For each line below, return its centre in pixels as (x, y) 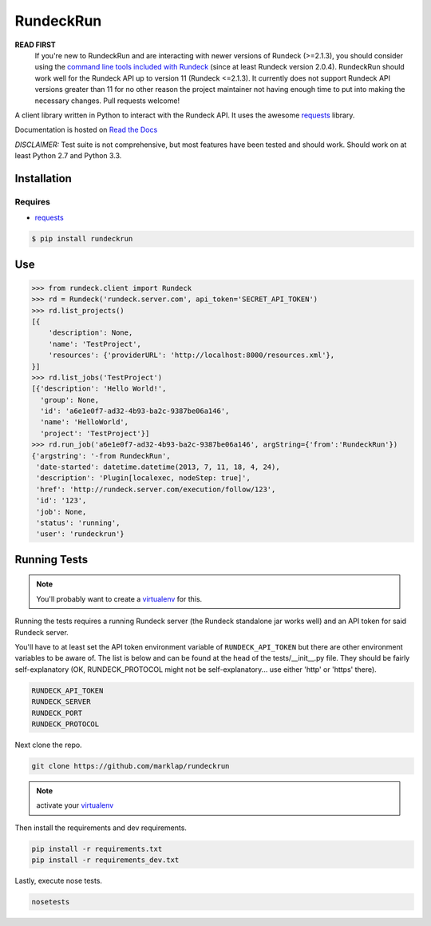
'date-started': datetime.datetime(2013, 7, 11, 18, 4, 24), (158, 467)
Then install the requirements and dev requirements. (101, 828)
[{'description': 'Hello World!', (99, 389)
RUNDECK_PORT (57, 713)
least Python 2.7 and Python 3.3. (68, 156)
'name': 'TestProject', (95, 344)
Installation (43, 179)
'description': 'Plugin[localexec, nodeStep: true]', (143, 478)
